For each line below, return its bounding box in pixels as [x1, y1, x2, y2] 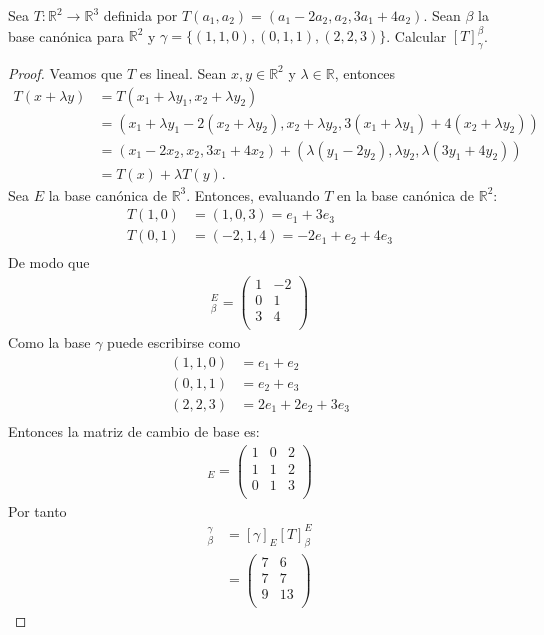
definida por [103, 5, 178, 25]
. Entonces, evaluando [186, 184, 320, 205]
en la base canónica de [337, 184, 475, 205]
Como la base [8, 332, 91, 353]
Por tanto [8, 500, 67, 521]
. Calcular [386, 25, 447, 46]
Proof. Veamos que [8, 62, 123, 83]
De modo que [8, 252, 90, 273]
